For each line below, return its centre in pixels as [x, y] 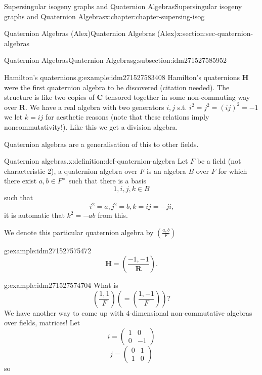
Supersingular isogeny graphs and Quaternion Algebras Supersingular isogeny [123, 6]
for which [233, 171]
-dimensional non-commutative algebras [191, 312]
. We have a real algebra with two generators [95, 107]
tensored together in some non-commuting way [178, 97]
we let [13, 117]
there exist [20, 181]
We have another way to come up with [64, 312]
